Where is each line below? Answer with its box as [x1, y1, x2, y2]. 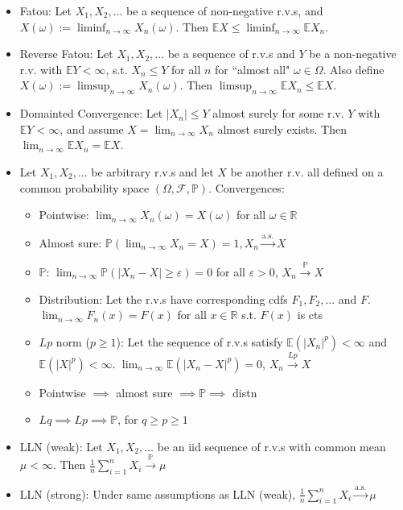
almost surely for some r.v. [212, 105, 344, 122]
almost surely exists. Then [217, 120, 347, 137]
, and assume [60, 120, 124, 137]
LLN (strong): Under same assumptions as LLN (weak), [19, 485, 296, 502]
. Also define [323, 60, 384, 77]
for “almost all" [215, 60, 290, 77]
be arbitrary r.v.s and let [91, 163, 214, 180]
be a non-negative [309, 45, 397, 62]
